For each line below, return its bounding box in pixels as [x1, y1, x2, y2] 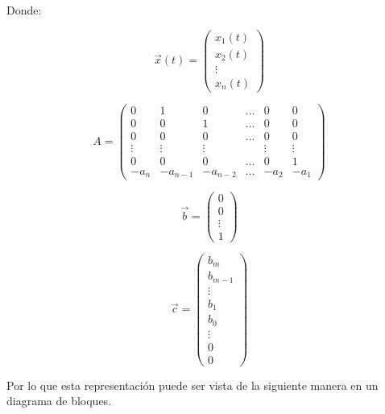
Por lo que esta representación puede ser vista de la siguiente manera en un [6, 376, 379, 393]
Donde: [6, 2, 42, 18]
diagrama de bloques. [6, 392, 112, 409]
